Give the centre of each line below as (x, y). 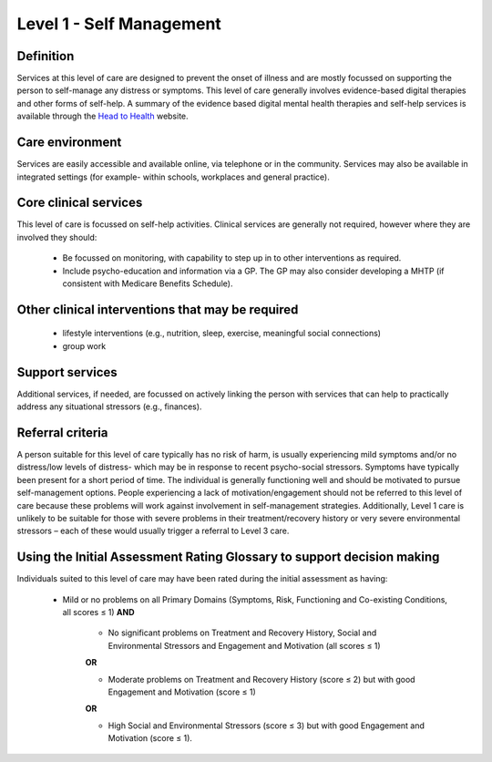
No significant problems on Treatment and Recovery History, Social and (242, 633)
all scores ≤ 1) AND (99, 613)
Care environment (69, 143)
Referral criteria (62, 432)
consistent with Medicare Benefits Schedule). (148, 283)
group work (84, 345)
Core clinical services (80, 203)
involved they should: (57, 237)
